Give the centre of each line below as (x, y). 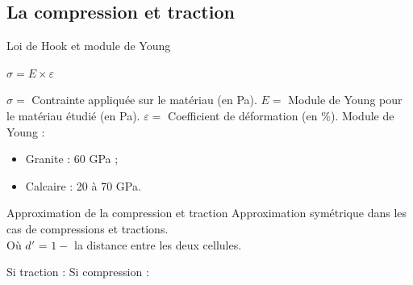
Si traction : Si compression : (78, 272)
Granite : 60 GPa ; (72, 159)
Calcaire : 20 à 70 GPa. (83, 185)
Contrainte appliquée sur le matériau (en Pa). (144, 100)
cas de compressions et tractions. (88, 228)
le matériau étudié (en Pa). (73, 115)
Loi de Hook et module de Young (89, 46)
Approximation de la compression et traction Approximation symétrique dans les (207, 213)
